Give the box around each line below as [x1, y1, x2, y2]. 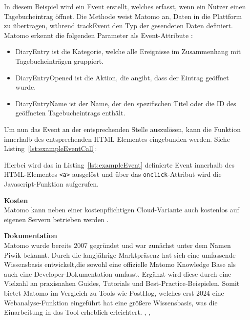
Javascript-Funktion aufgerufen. [4, 178, 99, 188]
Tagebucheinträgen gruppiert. [15, 56, 104, 66]
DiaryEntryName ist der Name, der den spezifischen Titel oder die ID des [15, 98, 236, 108]
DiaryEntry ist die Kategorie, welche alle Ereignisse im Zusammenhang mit [15, 46, 241, 56]
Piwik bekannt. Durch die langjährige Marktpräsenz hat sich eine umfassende [4, 249, 236, 260]
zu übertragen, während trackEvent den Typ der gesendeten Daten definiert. [4, 20, 233, 31]
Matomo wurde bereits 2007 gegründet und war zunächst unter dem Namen [4, 240, 231, 250]
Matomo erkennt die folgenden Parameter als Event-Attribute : [4, 30, 193, 40]
